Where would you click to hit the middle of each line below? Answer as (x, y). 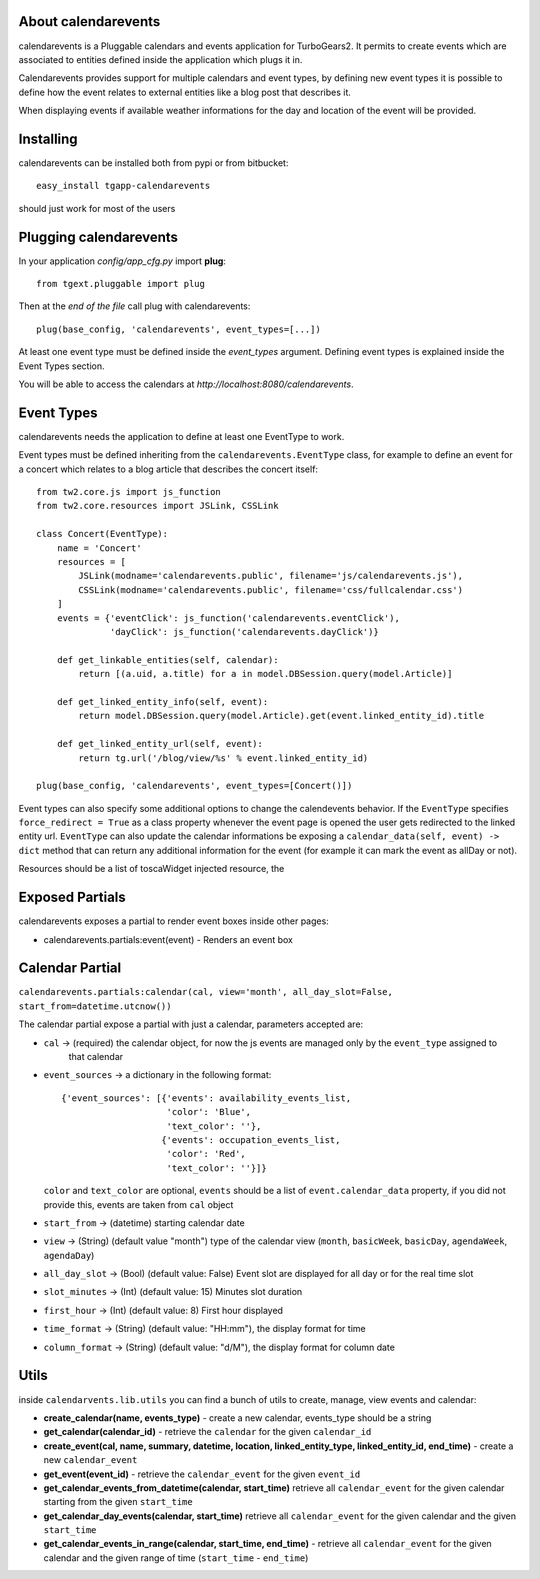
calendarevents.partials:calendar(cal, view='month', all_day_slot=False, (206, 992)
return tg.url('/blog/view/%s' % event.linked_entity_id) (223, 758)
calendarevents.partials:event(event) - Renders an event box (168, 939)
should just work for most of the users (97, 208)
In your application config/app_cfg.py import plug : (122, 261)
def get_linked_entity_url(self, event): (160, 744)
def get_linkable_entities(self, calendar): (167, 659)
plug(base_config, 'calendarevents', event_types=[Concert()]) (194, 786)
